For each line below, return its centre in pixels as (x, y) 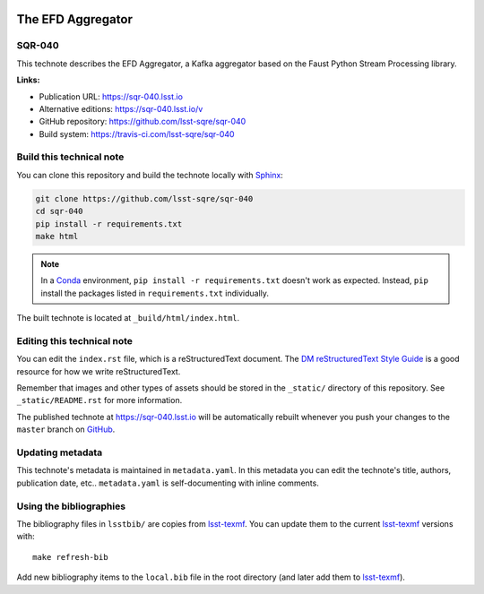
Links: (28, 80)
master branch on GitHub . (66, 429)
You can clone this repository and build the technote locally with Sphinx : (150, 175)
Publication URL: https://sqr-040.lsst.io (111, 96)
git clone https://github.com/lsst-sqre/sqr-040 (144, 198)
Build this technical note (70, 157)
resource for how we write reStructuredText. (99, 371)
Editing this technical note (75, 340)
